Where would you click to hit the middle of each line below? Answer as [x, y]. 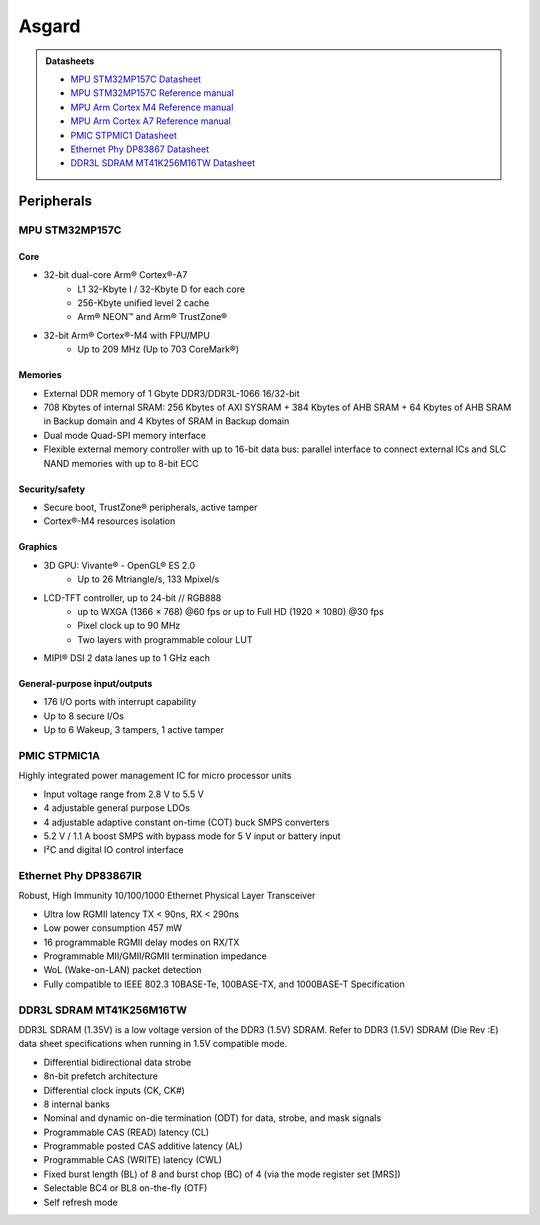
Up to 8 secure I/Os [84, 716]
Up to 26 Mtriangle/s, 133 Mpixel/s [148, 579]
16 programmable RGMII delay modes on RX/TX [141, 942]
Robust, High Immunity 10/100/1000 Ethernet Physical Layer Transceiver [167, 896]
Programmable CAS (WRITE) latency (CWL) [133, 1160]
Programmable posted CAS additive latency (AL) [143, 1146]
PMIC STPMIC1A [59, 755]
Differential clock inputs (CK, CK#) [114, 1090]
